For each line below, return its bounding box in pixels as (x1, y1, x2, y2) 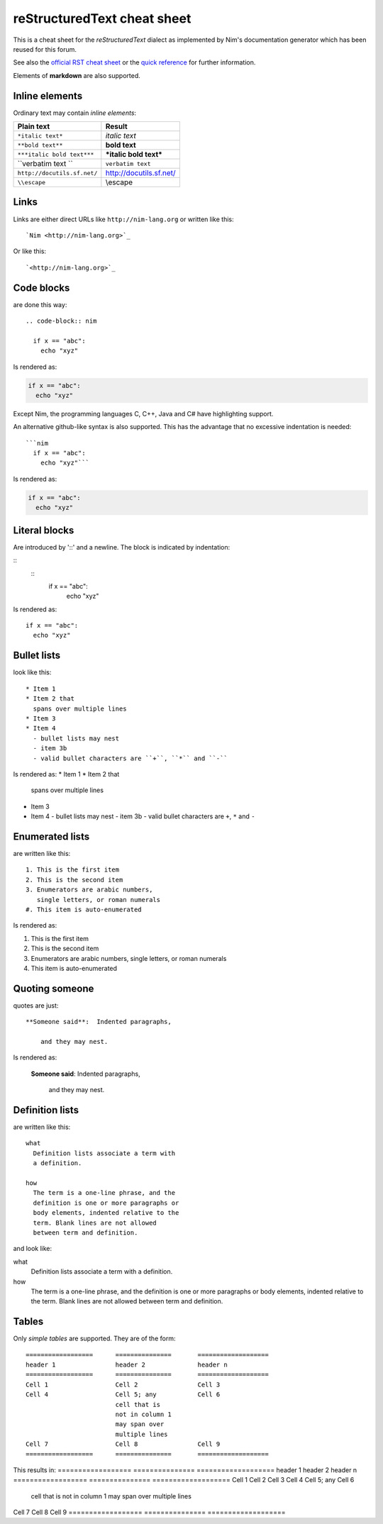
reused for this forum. (13, 45, 77, 53)
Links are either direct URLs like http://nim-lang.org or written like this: (13, 215, 234, 223)
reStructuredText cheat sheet (13, 11, 191, 26)
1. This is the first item (26, 866, 120, 874)
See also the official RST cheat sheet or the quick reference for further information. (13, 58, 256, 67)
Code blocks (13, 282, 70, 294)
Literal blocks (13, 524, 74, 536)
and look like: (13, 1245, 52, 1253)
